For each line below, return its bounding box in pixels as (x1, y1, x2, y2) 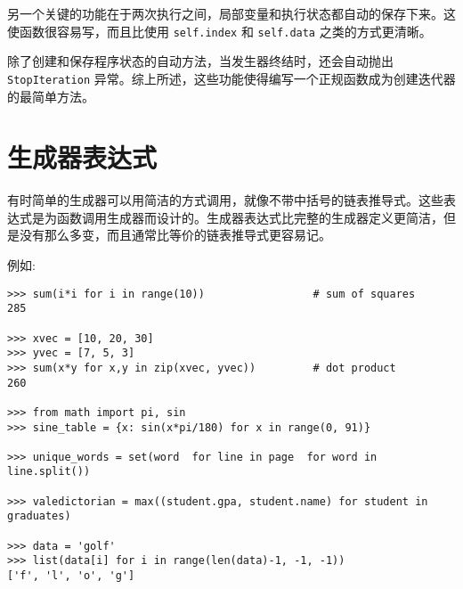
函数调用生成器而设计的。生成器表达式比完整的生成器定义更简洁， (56, 208, 443, 226)
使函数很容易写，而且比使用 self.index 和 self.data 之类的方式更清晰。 (7, 21, 432, 40)
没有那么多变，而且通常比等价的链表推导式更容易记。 (19, 225, 331, 244)
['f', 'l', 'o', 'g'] (7, 569, 135, 583)
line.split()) (7, 465, 91, 479)
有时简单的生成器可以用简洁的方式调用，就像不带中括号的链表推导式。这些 (7, 191, 443, 209)
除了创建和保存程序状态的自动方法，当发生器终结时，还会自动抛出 (7, 52, 394, 70)
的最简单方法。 (7, 86, 94, 105)
